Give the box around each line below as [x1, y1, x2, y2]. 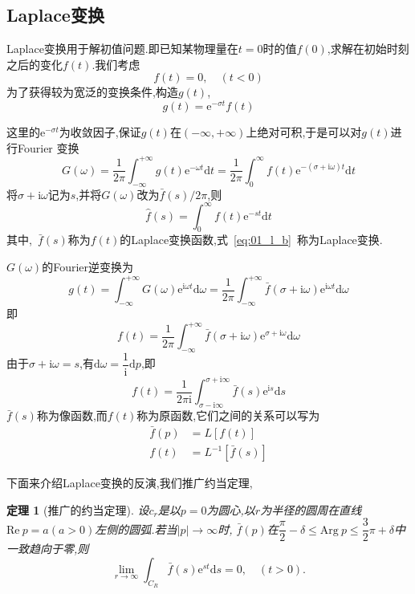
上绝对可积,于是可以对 [246, 124, 362, 140]
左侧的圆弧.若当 [95, 520, 177, 537]
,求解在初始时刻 [327, 40, 409, 57]
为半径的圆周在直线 [260, 501, 362, 518]
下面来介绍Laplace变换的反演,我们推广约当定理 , [6, 474, 253, 491]
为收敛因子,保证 [59, 124, 141, 140]
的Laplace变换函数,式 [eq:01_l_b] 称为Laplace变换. [120, 231, 383, 248]
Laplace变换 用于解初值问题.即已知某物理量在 [6, 40, 238, 57]
